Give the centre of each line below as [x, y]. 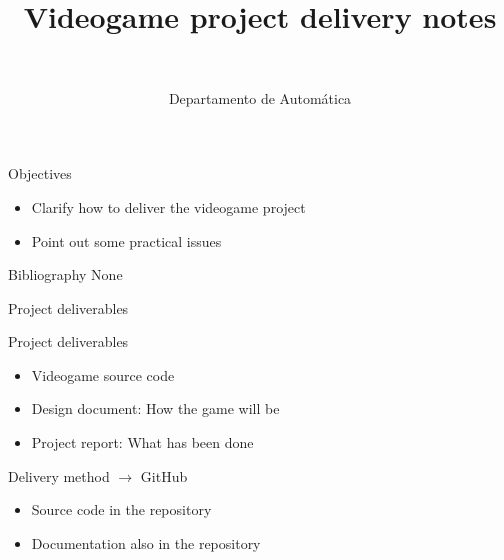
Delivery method [59, 475]
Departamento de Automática [260, 97]
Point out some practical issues [126, 240]
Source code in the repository [121, 509]
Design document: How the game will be [155, 408]
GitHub [164, 475]
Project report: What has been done [142, 442]
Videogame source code [103, 374]
